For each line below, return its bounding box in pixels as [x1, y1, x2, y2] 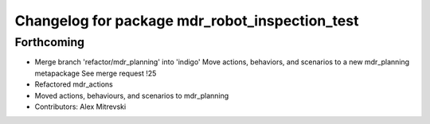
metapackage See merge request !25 [34, 68, 157, 78]
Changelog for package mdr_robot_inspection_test [14, 12, 359, 29]
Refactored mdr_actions [34, 79, 113, 89]
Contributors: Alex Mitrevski [34, 102, 127, 111]
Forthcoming [14, 35, 85, 49]
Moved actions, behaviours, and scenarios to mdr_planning [34, 91, 229, 100]
